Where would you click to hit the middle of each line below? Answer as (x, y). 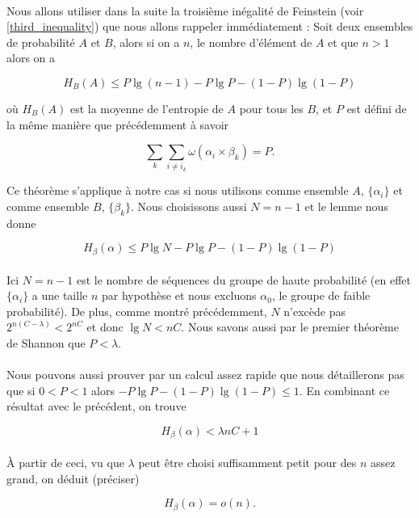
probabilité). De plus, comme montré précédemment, (137, 311)
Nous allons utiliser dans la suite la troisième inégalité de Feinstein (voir (185, 10)
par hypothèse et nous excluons (179, 295)
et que (343, 42)
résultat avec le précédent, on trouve (96, 406)
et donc (105, 327)
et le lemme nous (346, 206)
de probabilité (41, 42)
